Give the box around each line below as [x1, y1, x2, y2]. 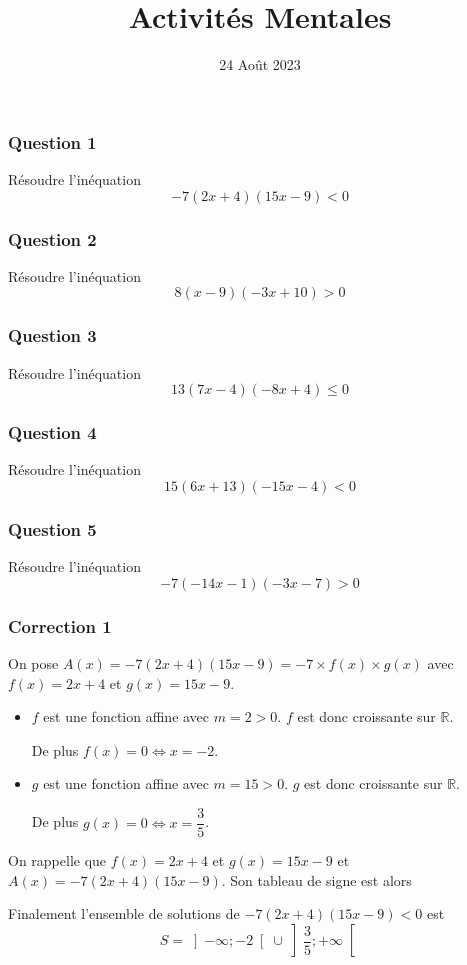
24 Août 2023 [219, 54, 301, 75]
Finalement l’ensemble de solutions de [8, 903, 240, 924]
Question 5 [8, 516, 97, 541]
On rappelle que [8, 850, 107, 871]
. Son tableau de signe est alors [221, 869, 412, 890]
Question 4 [8, 420, 97, 445]
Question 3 [8, 323, 97, 348]
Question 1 [8, 129, 97, 154]
